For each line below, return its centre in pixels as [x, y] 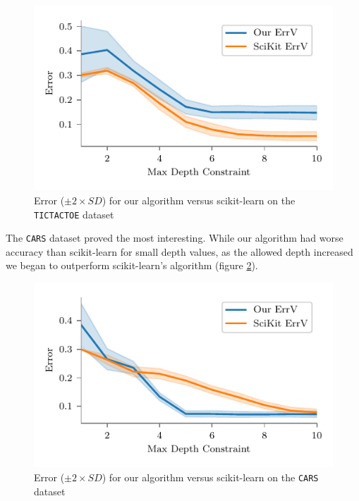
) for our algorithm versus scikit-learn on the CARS [210, 477]
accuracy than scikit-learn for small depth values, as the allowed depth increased [179, 251]
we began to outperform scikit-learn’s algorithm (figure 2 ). [132, 265]
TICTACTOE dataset [74, 214]
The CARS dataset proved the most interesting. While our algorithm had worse [175, 238]
